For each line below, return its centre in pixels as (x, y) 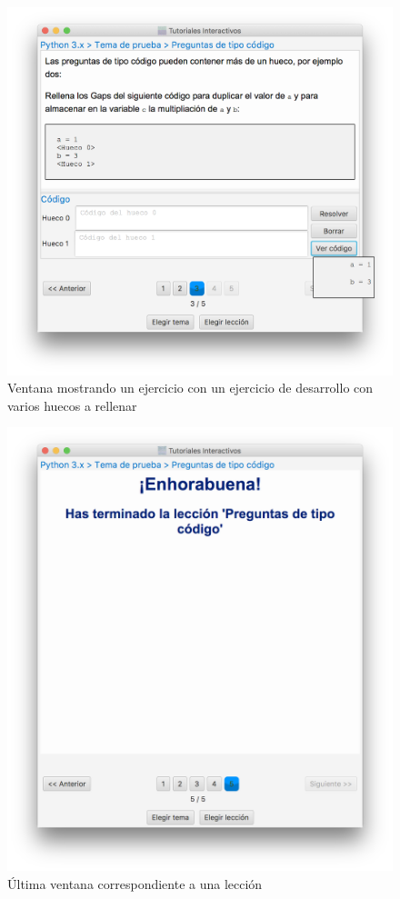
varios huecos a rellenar (72, 405)
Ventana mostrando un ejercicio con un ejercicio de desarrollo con (190, 388)
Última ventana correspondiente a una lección (135, 883)
